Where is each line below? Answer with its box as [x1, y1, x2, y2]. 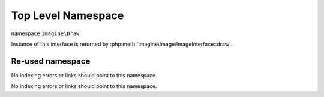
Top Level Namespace [11, 9, 124, 22]
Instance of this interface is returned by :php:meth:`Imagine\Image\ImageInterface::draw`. [11, 40, 233, 48]
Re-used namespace [11, 56, 91, 66]
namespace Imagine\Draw [11, 30, 80, 37]
